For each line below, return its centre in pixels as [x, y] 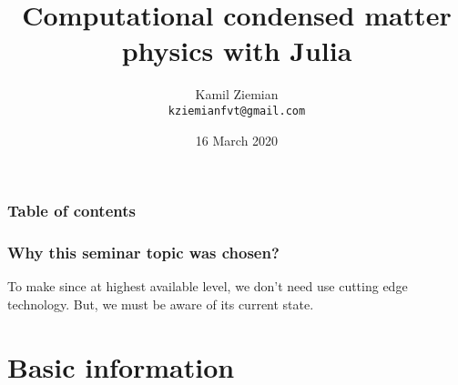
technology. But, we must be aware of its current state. [161, 304]
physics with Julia [237, 51]
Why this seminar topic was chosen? [143, 252]
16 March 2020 [237, 140]
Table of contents [71, 211]
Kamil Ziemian [237, 94]
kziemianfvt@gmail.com [237, 111]
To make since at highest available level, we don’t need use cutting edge [208, 286]
